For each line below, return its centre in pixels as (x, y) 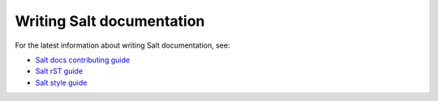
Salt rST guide (59, 71)
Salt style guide (61, 82)
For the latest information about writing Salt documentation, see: (122, 45)
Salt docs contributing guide (82, 60)
